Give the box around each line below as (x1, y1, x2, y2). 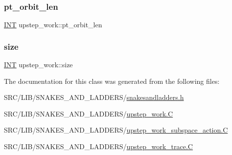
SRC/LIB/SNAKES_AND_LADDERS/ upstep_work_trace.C (4, 141, 193, 151)
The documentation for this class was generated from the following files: (4, 76, 220, 86)
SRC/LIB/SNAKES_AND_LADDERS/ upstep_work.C (4, 108, 173, 118)
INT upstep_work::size (4, 59, 73, 70)
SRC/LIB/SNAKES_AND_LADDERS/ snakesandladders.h (4, 92, 184, 102)
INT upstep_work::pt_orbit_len (4, 19, 102, 30)
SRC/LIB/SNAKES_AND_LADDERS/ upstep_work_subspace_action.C (4, 125, 228, 135)
